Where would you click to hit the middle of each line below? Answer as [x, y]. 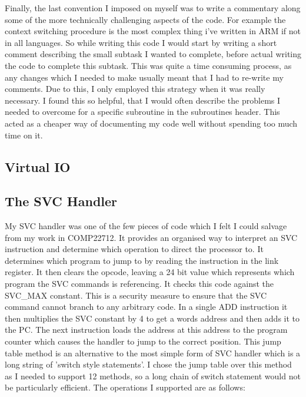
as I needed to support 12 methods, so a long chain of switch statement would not [153, 376]
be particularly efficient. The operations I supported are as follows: [125, 387]
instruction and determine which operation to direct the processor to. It [134, 249]
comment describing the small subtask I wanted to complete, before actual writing [153, 54]
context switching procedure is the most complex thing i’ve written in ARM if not [153, 31]
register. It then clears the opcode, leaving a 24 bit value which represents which [150, 272]
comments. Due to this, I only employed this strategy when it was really [135, 89]
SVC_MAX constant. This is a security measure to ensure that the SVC [136, 295]
